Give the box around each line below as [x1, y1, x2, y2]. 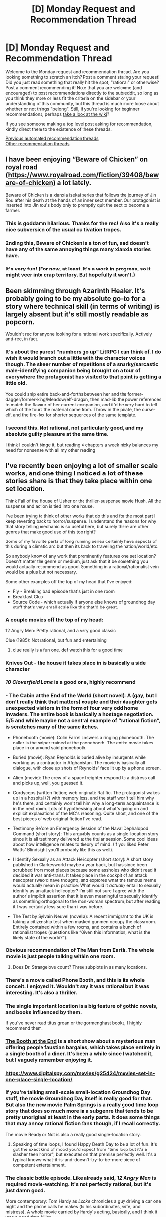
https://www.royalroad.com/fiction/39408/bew [8, 171, 159, 179]
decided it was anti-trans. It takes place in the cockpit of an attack [12, 872, 148, 878]
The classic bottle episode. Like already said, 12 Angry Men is [5, 1174, 157, 1181]
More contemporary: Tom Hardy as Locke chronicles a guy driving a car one [5, 1198, 161, 1204]
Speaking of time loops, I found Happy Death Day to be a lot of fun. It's [12, 1141, 157, 1147]
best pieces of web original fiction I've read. [12, 816, 103, 822]
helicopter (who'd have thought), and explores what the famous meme [12, 878, 157, 883]
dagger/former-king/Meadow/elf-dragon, [5, 396, 89, 402]
